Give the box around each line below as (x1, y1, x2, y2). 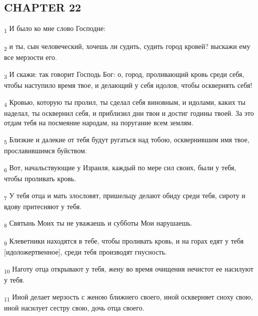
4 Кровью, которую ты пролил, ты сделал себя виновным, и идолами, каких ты (4, 96, 245, 108)
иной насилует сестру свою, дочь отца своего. (4, 302, 144, 313)
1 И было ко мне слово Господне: (4, 23, 106, 34)
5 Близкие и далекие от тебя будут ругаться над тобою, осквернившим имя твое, (4, 134, 249, 146)
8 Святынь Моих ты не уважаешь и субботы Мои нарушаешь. (4, 218, 192, 230)
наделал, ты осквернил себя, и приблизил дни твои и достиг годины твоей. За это (4, 107, 254, 118)
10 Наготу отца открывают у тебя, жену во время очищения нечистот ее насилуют (4, 264, 253, 275)
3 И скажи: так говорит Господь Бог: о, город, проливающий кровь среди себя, (4, 69, 244, 80)
